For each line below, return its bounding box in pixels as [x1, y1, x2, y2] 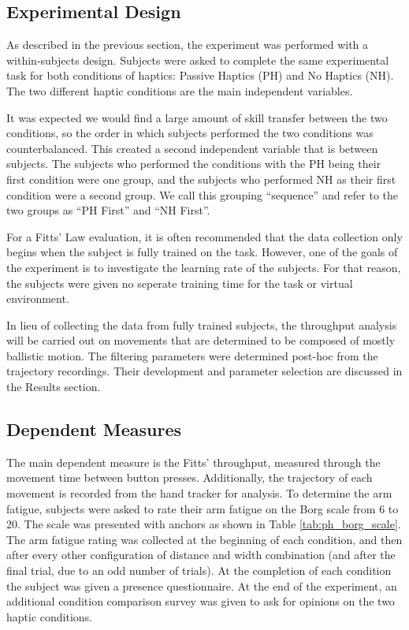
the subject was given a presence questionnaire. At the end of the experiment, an [6, 577, 397, 594]
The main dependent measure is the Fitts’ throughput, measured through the [6, 453, 381, 470]
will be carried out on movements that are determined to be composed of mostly [6, 332, 396, 349]
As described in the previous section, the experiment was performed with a [6, 36, 369, 53]
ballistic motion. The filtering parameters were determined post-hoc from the [6, 347, 378, 363]
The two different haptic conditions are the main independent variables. [6, 82, 353, 99]
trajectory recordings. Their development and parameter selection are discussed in [6, 363, 403, 379]
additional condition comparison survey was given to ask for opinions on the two [6, 593, 395, 609]
